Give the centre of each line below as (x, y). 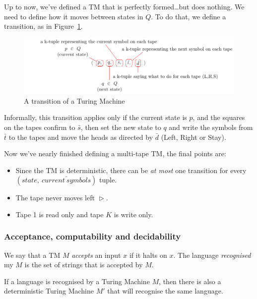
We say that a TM (32, 255)
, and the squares (219, 117)
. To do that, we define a (189, 16)
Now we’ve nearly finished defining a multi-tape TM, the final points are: (115, 153)
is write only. (133, 214)
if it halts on (148, 255)
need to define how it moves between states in (74, 16)
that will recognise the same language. (165, 291)
